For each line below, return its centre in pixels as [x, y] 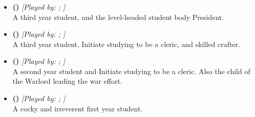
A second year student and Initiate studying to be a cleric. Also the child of [131, 71]
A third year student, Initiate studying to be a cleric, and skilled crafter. [126, 44]
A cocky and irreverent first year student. [78, 108]
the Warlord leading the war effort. [67, 81]
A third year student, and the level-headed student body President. [118, 17]
